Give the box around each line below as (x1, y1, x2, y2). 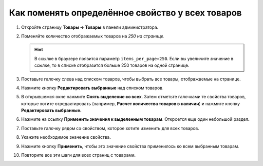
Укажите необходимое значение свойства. (21, 134, 111, 140)
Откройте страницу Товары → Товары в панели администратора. (21, 24, 158, 30)
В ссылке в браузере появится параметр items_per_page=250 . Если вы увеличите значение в (34, 55, 234, 61)
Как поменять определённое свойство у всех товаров (9, 7, 242, 18)
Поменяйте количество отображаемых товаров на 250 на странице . (21, 33, 165, 39)
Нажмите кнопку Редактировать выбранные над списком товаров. (21, 85, 164, 91)
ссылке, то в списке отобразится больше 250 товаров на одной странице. (34, 62, 189, 68)
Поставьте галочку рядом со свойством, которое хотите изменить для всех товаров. (21, 125, 200, 131)
